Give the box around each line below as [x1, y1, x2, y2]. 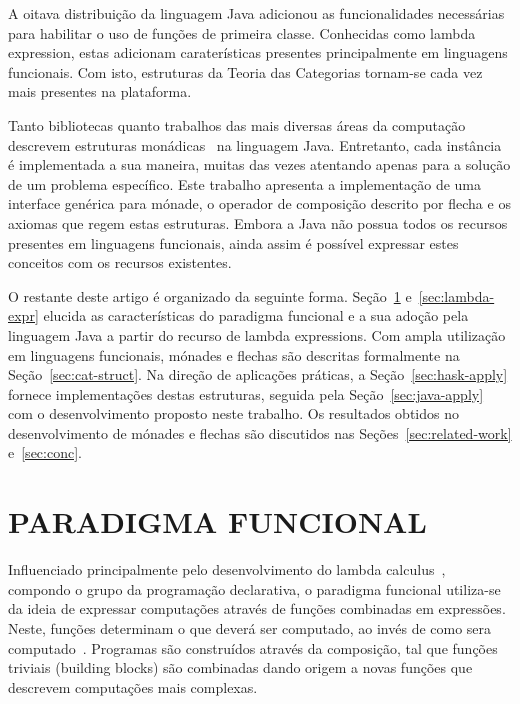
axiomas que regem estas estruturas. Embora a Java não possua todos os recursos [8, 212, 508, 233]
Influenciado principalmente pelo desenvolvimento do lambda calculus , [8, 559, 446, 580]
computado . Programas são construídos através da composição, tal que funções [8, 637, 498, 658]
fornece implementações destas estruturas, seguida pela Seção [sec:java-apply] [8, 383, 484, 404]
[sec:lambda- [418, 285, 495, 306]
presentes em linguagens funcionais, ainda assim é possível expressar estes [8, 232, 459, 253]
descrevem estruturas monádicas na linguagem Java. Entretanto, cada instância [8, 134, 502, 155]
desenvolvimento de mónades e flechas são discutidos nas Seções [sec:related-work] [8, 422, 512, 443]
